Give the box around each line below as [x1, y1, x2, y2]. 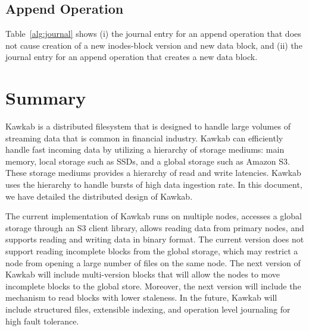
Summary [5, 86, 86, 110]
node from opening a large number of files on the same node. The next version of [5, 256, 301, 269]
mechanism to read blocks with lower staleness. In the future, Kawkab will [5, 291, 277, 304]
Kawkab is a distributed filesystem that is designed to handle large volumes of [5, 120, 291, 133]
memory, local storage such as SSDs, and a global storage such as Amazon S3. [5, 155, 290, 167]
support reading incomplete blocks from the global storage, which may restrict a [5, 245, 298, 257]
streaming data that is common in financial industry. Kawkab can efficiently [5, 131, 283, 144]
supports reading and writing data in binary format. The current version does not [5, 233, 304, 245]
